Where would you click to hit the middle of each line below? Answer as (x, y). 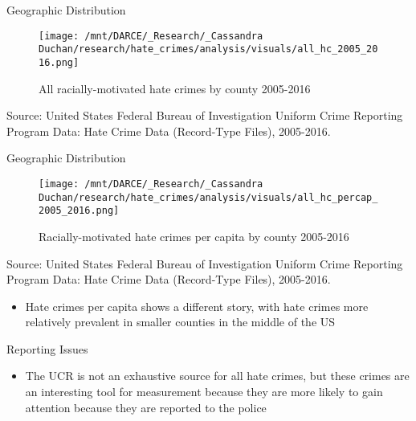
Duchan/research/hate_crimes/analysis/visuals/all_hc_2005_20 (208, 49)
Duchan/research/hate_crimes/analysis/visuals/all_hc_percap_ (208, 197)
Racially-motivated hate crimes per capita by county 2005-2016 (194, 236)
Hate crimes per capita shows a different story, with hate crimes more (197, 306)
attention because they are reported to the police (146, 407)
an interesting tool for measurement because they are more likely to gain (204, 392)
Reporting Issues (47, 348)
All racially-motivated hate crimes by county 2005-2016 (175, 88)
